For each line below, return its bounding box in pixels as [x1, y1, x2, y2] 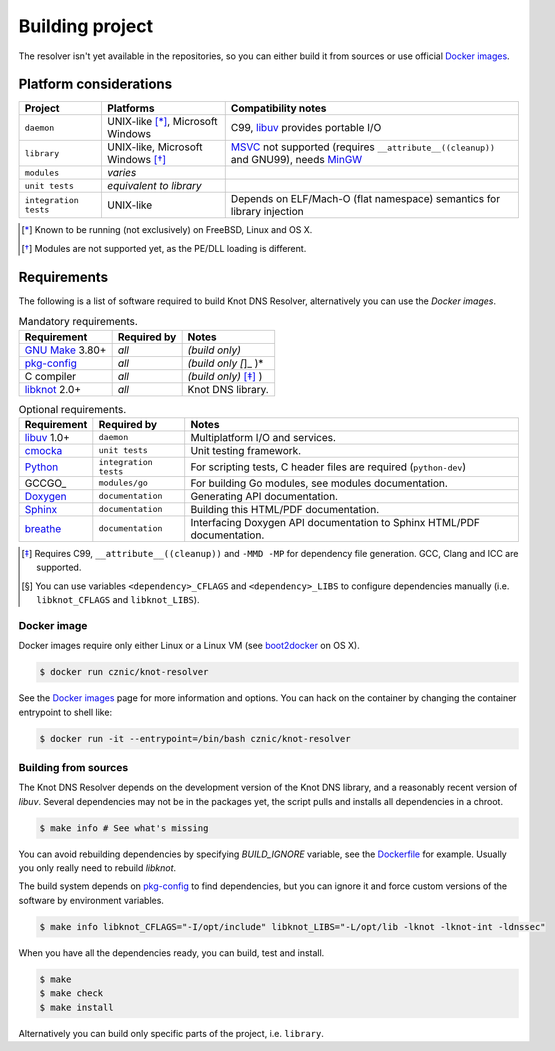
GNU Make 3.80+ [24, 343, 107, 357]
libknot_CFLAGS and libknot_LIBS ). [36, 594, 200, 606]
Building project [18, 15, 154, 37]
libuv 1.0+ [24, 430, 70, 444]
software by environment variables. [18, 894, 165, 906]
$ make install [39, 1001, 114, 1013]
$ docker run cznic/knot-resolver [39, 666, 209, 678]
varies [106, 166, 137, 180]
